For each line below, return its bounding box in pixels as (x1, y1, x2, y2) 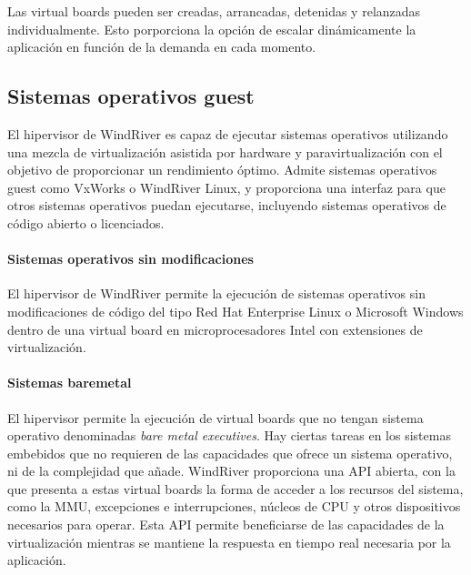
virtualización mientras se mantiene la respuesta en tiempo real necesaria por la (7, 532, 451, 551)
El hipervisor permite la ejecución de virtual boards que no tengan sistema (7, 408, 424, 427)
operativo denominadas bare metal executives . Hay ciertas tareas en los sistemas (7, 426, 451, 445)
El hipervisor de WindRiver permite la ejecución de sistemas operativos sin (7, 284, 426, 303)
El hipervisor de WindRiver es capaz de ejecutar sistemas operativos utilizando (7, 124, 448, 143)
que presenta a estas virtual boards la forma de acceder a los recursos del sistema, (7, 479, 464, 498)
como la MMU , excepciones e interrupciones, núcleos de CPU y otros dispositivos (7, 497, 461, 516)
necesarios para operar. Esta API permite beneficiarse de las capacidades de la (7, 515, 445, 534)
